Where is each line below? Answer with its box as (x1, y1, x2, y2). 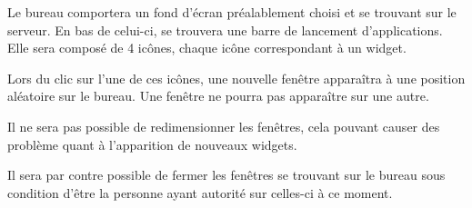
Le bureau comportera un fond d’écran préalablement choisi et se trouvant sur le (7, 3, 457, 21)
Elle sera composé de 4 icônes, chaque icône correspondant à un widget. (7, 38, 407, 57)
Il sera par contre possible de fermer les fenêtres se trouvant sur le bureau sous (7, 165, 446, 184)
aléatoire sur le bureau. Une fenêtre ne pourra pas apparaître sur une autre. (7, 86, 429, 105)
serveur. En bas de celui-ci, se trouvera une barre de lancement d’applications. (7, 20, 443, 39)
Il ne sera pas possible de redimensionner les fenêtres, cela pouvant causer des (7, 116, 440, 135)
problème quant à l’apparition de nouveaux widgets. (7, 134, 297, 154)
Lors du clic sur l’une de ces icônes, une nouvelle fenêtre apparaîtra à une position (7, 68, 466, 87)
